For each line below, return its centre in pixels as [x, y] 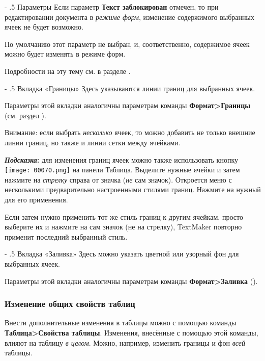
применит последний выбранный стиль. [66, 236]
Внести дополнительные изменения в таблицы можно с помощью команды [121, 323]
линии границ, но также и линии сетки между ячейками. [93, 142]
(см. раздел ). [25, 115]
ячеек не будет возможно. [44, 27]
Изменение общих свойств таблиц [70, 304]
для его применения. [36, 199]
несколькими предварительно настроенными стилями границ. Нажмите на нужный [133, 189]
